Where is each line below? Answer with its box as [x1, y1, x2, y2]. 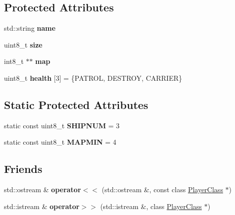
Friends [4, 161, 43, 176]
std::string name [4, 23, 56, 33]
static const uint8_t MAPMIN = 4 [4, 137, 117, 147]
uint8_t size [4, 39, 43, 50]
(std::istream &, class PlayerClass [100, 201, 202, 211]
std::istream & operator [4, 201, 80, 211]
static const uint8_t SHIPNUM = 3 [4, 120, 120, 130]
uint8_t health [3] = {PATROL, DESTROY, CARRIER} [4, 72, 182, 83]
